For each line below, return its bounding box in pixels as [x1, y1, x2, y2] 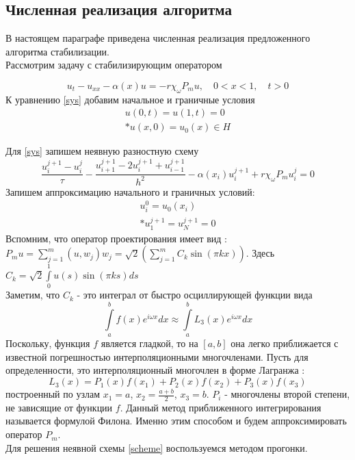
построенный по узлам [5, 387, 101, 401]
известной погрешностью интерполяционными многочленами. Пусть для [5, 349, 308, 363]
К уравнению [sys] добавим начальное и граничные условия [5, 92, 255, 106]
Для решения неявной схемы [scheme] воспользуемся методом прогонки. [5, 440, 308, 455]
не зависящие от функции [5, 400, 113, 414]
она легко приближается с [231, 336, 339, 350]
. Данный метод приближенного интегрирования [120, 400, 321, 414]
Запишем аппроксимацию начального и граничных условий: [5, 184, 255, 199]
